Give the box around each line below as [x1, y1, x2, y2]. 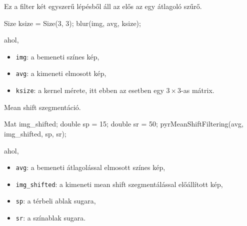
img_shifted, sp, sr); [4, 128, 66, 138]
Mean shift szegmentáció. [4, 101, 81, 112]
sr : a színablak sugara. [15, 212, 86, 223]
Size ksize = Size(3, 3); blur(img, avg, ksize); [4, 17, 141, 28]
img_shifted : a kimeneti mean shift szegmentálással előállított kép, [15, 178, 223, 189]
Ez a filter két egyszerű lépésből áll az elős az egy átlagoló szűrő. [4, 1, 202, 11]
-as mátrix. [181, 85, 214, 95]
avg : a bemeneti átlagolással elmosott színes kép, [15, 162, 165, 172]
